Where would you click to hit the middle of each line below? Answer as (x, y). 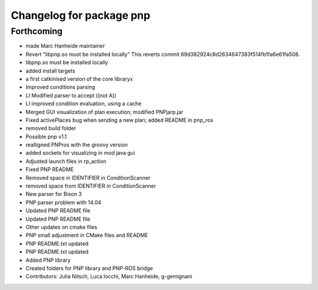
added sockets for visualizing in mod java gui (80, 153)
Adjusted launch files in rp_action (66, 161)
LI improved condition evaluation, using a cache (84, 104)
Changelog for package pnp (80, 15)
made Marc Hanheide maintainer (65, 46)
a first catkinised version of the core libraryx (79, 79)
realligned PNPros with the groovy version (77, 145)
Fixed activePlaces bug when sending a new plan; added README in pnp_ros (120, 120)
